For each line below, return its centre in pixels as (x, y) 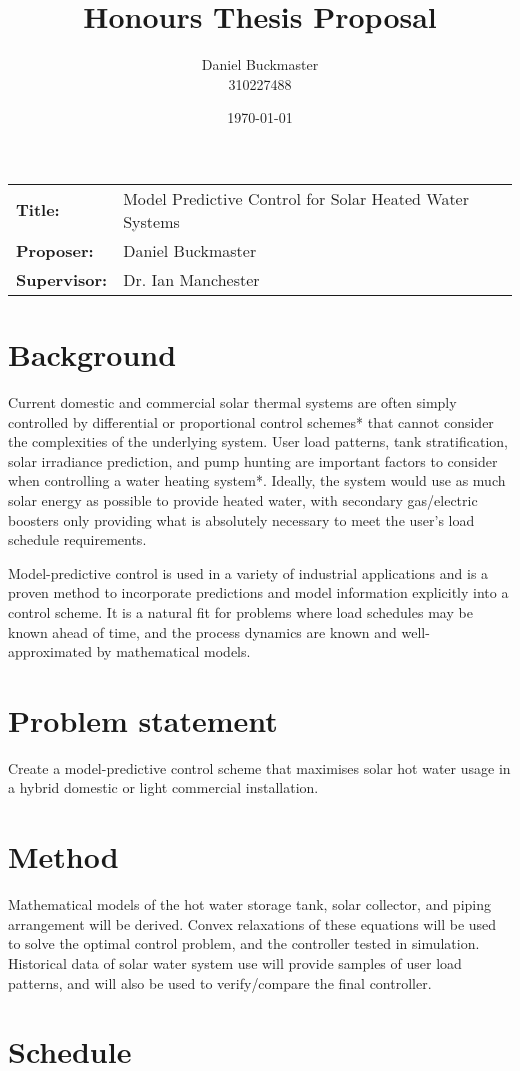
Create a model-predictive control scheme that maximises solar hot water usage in (259, 767)
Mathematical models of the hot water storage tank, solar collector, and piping (249, 904)
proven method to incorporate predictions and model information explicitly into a (258, 592)
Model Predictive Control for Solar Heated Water (296, 198)
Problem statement (143, 719)
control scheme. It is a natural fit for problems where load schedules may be (240, 611)
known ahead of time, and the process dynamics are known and (202, 631)
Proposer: (55, 250)
